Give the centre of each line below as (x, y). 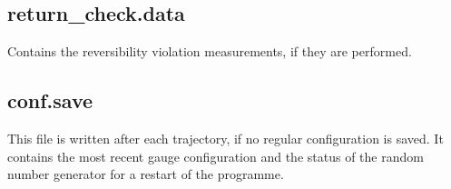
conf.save (50, 100)
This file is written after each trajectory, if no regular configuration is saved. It (225, 138)
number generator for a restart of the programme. (146, 174)
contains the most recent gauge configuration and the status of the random (216, 156)
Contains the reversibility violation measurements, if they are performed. (210, 51)
